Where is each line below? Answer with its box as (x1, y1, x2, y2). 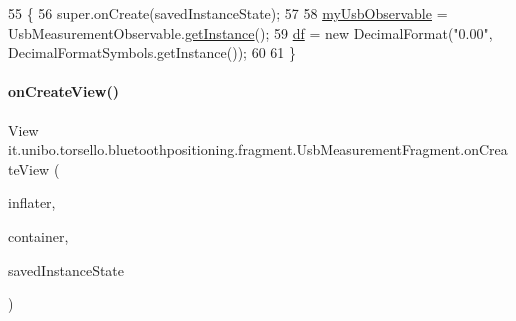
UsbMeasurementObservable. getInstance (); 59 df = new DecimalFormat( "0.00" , (8, 22, 493, 43)
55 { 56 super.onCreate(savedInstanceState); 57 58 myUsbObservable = (8, 3, 448, 23)
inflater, (8, 192, 56, 213)
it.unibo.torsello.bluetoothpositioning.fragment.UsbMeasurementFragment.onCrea (8, 139, 508, 160)
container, (8, 225, 69, 246)
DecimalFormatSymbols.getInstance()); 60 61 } (8, 42, 296, 63)
